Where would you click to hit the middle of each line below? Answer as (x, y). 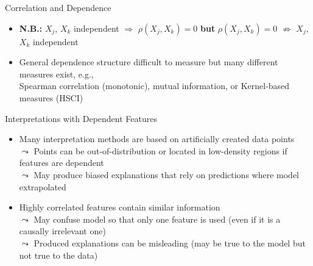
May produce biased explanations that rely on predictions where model (166, 174)
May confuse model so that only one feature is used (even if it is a (157, 219)
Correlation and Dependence (58, 7)
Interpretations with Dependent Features (81, 118)
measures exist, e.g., (56, 74)
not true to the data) (58, 255)
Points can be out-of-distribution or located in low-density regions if (160, 150)
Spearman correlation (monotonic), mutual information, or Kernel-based (154, 86)
